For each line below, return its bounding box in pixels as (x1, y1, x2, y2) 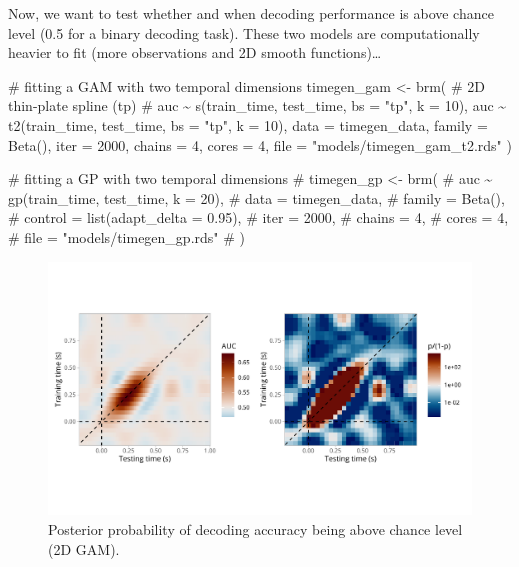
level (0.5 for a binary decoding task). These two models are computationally (8, 22, 480, 43)
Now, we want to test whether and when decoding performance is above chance (8, 3, 494, 23)
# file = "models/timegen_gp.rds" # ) (8, 226, 245, 247)
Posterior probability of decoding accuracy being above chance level (48, 518, 463, 539)
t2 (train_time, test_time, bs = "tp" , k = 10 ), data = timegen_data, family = (8, 114, 488, 135)
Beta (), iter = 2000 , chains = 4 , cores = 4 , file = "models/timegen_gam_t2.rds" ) (8, 134, 512, 155)
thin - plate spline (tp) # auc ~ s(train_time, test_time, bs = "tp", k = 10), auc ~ (8, 95, 507, 116)
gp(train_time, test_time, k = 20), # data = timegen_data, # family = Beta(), (8, 187, 505, 208)
